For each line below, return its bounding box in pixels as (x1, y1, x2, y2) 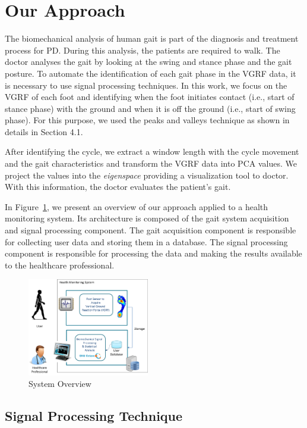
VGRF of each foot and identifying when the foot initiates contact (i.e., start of (5, 90, 295, 103)
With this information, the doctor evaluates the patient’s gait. (5, 180, 231, 193)
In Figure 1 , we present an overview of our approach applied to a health (5, 200, 268, 213)
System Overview (29, 377, 91, 390)
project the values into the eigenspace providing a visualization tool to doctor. (5, 168, 289, 181)
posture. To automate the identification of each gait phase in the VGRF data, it (5, 67, 296, 79)
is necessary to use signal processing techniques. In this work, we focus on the (5, 79, 287, 91)
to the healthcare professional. (5, 258, 115, 271)
